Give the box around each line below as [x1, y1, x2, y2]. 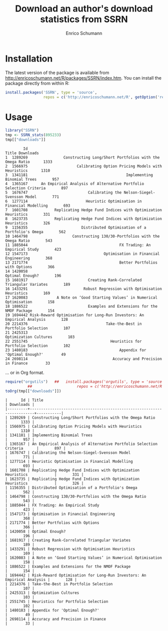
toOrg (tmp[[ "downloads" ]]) [5, 388, 61, 393]
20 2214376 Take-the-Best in [5, 321, 142, 326]
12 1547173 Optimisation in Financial [5, 251, 160, 256]
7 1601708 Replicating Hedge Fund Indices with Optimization [5, 208, 162, 213]
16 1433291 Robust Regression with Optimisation [5, 286, 162, 291]
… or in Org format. [5, 370, 44, 375]
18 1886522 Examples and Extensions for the [5, 304, 157, 309]
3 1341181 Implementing [5, 173, 153, 178]
